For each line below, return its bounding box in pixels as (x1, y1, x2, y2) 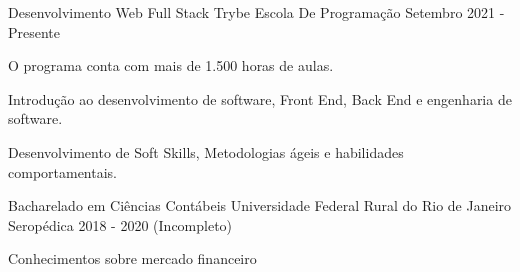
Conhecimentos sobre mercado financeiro (8, 248, 257, 269)
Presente (8, 21, 61, 42)
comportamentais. (8, 161, 118, 182)
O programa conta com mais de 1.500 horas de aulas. (8, 55, 334, 76)
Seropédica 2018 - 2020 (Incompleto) (8, 214, 233, 235)
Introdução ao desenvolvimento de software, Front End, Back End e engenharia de (8, 88, 512, 109)
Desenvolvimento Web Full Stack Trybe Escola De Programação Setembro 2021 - (8, 2, 505, 22)
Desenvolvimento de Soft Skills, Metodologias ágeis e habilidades (8, 141, 404, 162)
